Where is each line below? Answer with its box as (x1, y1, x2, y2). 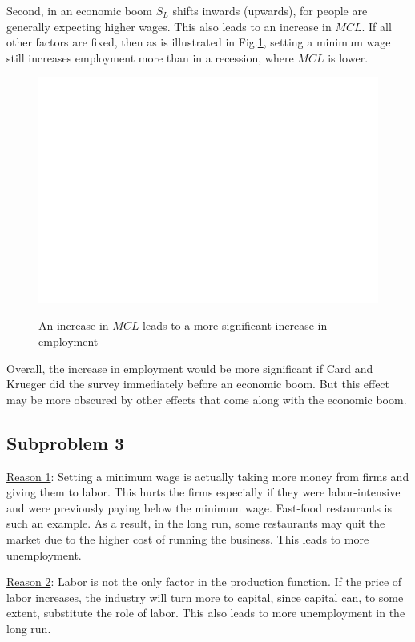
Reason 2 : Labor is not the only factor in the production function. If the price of (6, 573, 402, 590)
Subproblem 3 (6, 430, 125, 455)
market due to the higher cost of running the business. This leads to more (6, 530, 369, 547)
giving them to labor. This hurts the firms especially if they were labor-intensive (6, 484, 401, 500)
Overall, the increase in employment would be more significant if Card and (6, 359, 373, 376)
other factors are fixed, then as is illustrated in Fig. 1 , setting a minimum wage (6, 34, 391, 50)
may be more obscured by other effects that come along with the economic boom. (6, 391, 407, 407)
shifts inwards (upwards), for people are (172, 2, 368, 18)
